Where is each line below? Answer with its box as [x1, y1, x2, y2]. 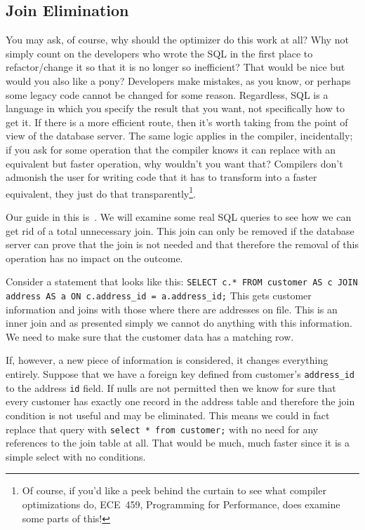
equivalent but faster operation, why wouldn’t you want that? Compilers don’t [6, 156, 343, 170]
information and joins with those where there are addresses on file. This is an [6, 301, 338, 316]
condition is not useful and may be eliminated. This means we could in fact [6, 407, 330, 422]
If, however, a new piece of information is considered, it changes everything [6, 353, 328, 367]
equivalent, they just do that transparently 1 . [6, 184, 196, 201]
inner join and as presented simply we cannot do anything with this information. [6, 315, 352, 330]
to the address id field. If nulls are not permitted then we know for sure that [6, 380, 336, 395]
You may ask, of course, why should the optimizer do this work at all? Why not [6, 32, 349, 47]
